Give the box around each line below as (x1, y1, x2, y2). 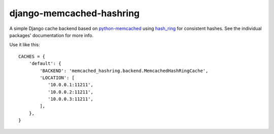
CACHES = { (18, 53, 46, 59)
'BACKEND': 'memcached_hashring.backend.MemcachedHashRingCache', (40, 68, 209, 74)
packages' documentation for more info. (9, 32, 94, 38)
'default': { (28, 61, 61, 66)
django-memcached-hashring (9, 8, 140, 19)
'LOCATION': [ (40, 75, 75, 81)
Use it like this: (9, 42, 40, 48)
